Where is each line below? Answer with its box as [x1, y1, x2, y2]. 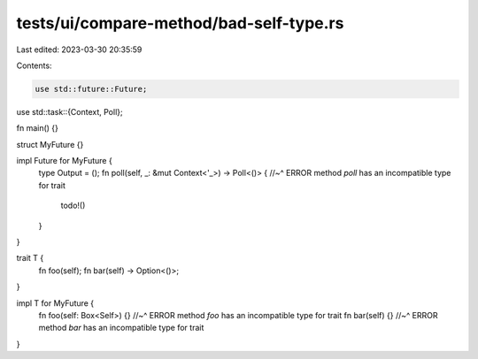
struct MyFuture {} [16, 139, 84, 149]
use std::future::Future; [35, 84, 148, 94]
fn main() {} [16, 123, 59, 134]
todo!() [60, 200, 86, 211]
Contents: [16, 60, 52, 71]
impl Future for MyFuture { [16, 156, 112, 166]
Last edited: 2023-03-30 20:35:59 [16, 44, 143, 55]
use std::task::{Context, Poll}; [16, 106, 123, 117]
